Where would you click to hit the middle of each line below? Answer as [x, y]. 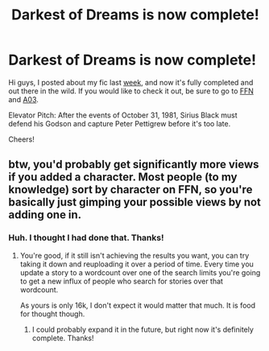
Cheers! [21, 139]
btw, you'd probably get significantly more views [134, 165]
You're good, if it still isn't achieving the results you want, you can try [134, 255]
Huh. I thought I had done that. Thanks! [86, 237]
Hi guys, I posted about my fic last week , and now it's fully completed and [131, 82]
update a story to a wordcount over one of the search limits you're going [140, 272]
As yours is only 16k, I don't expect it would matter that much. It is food [138, 305]
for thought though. [52, 314]
